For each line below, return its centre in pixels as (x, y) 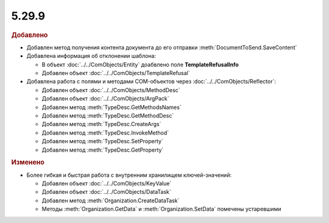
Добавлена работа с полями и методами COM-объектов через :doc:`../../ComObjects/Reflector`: (151, 82)
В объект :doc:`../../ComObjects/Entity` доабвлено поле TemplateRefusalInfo (140, 65)
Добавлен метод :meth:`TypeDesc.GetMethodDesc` (108, 115)
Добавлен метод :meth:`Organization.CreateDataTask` (111, 200)
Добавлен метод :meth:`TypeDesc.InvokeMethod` (105, 133)
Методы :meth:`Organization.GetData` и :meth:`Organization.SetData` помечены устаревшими (161, 209)
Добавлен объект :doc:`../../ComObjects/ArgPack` (106, 99)
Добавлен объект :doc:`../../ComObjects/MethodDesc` (111, 90)
